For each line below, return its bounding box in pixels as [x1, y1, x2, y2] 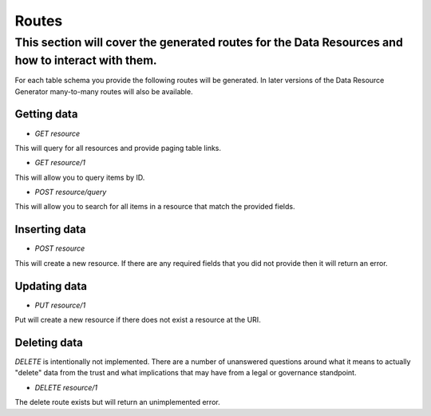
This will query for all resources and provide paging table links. [14, 143, 222, 153]
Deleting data [14, 335, 83, 349]
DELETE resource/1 [34, 382, 98, 392]
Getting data [14, 108, 78, 121]
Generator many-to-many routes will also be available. [14, 86, 193, 96]
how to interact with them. [14, 53, 157, 68]
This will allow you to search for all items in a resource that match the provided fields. [14, 202, 295, 212]
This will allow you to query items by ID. [14, 172, 145, 182]
